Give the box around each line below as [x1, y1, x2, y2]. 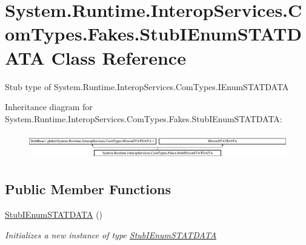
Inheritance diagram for [5, 100, 93, 113]
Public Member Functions [5, 180, 171, 198]
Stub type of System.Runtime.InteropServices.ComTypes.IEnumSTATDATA [5, 80, 289, 93]
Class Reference [51, 45, 186, 70]
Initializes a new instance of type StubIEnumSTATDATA [5, 228, 217, 241]
